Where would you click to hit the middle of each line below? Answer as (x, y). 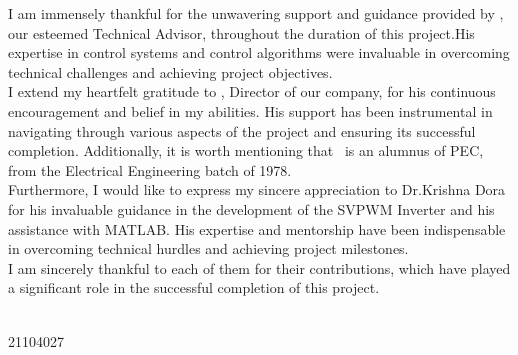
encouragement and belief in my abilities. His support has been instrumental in (250, 110)
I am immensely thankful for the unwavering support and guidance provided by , (256, 13)
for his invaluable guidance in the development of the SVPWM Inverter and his (251, 208)
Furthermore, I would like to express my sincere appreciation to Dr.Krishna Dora (257, 189)
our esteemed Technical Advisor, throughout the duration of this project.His (241, 32)
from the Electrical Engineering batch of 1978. (150, 169)
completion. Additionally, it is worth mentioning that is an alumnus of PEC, (246, 150)
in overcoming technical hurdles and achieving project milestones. (208, 248)
